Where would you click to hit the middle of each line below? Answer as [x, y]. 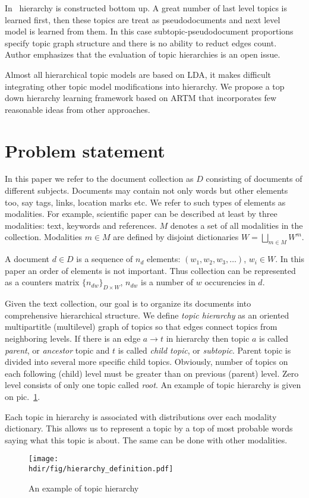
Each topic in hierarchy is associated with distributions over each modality [141, 416]
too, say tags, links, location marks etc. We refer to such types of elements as [145, 202]
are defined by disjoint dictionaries [176, 237]
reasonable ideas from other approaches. [78, 109]
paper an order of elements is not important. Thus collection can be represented [150, 270]
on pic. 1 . [23, 396]
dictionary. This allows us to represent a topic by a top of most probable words [149, 428]
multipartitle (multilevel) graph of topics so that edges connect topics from [141, 327]
